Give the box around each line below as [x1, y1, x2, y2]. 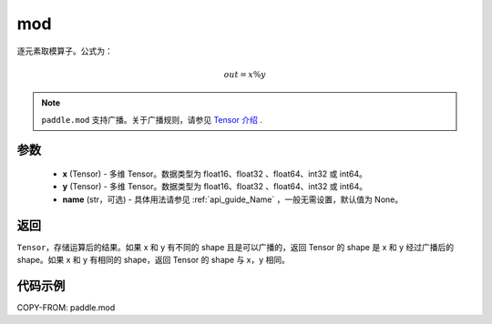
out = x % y [223, 69, 266, 79]
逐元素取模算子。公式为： [16, 46, 113, 56]
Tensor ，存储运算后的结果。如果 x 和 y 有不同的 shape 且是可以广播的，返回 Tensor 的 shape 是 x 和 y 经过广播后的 [16, 241, 455, 252]
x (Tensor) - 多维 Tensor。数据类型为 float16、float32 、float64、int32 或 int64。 [62, 168, 368, 179]
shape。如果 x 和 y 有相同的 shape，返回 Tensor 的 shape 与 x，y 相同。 [16, 255, 291, 265]
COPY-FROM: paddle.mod [16, 301, 116, 313]
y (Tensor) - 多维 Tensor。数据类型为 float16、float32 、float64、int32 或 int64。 [62, 181, 368, 192]
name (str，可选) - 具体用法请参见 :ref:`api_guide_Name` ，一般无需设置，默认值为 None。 [62, 194, 404, 205]
